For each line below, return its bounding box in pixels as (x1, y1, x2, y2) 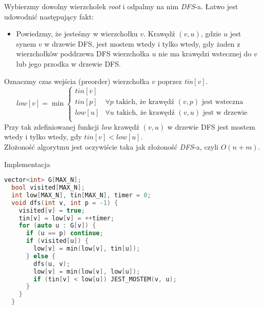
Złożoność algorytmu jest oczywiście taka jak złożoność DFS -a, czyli (4, 141, 219, 152)
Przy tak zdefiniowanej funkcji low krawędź (4, 121, 139, 132)
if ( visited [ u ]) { (26, 237, 89, 245)
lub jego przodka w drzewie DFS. (16, 58, 121, 69)
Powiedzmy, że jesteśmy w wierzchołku (16, 28, 138, 39)
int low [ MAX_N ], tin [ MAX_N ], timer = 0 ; (11, 191, 151, 199)
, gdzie (200, 28, 221, 39)
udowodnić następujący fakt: (4, 11, 94, 22)
